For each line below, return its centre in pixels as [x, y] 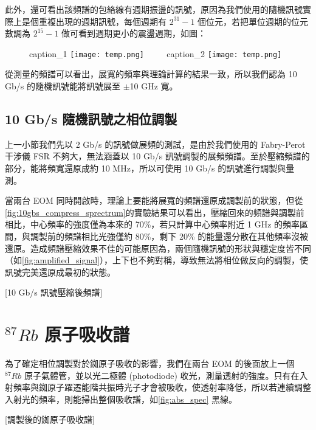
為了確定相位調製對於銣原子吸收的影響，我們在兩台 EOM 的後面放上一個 [150, 363]
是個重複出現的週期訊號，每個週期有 [94, 21]
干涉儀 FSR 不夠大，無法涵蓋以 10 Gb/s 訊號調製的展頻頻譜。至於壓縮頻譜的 [157, 156]
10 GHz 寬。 [154, 86]
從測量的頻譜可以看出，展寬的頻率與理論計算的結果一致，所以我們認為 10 [151, 74]
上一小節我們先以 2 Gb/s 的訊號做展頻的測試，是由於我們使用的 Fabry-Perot [155, 144]
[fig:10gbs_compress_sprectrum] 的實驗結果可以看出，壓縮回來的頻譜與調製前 [155, 212]
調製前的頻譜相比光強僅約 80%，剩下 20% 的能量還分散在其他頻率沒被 [169, 236]
